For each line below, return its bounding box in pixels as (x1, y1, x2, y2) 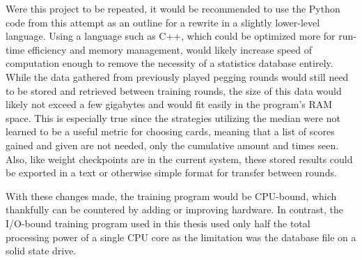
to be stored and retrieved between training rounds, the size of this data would (6, 83, 342, 98)
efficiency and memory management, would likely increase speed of (27, 42, 313, 56)
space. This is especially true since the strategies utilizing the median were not (6, 110, 340, 125)
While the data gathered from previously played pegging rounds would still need (6, 69, 349, 84)
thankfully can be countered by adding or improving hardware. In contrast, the (6, 202, 343, 217)
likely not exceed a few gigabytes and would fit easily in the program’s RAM (6, 97, 333, 112)
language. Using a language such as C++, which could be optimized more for (6, 29, 336, 43)
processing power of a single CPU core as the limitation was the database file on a (6, 229, 356, 244)
